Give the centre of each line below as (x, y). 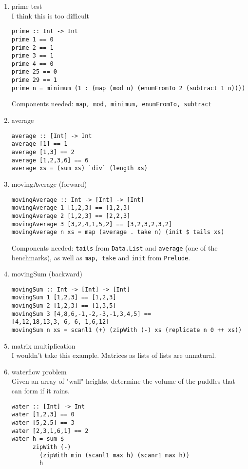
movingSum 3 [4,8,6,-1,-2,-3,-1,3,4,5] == (81, 314)
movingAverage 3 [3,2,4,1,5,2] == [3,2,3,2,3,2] (92, 224)
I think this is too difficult (50, 15)
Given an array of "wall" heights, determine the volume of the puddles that (123, 381)
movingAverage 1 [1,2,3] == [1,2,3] (71, 208)
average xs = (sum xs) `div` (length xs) (79, 168)
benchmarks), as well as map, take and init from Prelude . (101, 257)
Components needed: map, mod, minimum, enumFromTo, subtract (112, 104)
